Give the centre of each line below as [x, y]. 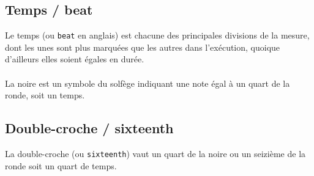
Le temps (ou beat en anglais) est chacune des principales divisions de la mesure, [157, 35]
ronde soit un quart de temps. [61, 165]
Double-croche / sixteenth [89, 128]
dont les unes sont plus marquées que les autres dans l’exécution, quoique [143, 47]
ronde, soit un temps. [45, 95]
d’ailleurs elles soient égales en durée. [75, 59]
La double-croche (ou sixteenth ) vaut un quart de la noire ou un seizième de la [155, 154]
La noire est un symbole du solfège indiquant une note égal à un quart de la [148, 83]
